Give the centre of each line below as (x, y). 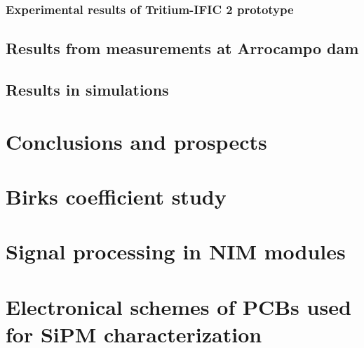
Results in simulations (87, 90)
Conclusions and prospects (136, 141)
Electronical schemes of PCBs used (178, 306)
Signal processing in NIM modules (176, 251)
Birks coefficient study (116, 196)
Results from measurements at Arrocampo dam (182, 48)
